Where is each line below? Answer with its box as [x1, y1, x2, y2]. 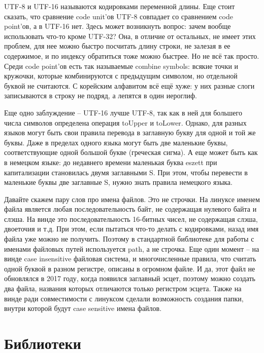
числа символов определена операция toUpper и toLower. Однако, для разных [4, 117, 247, 128]
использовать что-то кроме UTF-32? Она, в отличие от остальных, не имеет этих [4, 30, 256, 41]
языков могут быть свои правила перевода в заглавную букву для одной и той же [4, 127, 256, 138]
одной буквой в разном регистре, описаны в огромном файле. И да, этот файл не [4, 263, 255, 273]
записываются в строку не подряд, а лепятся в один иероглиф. [4, 90, 197, 101]
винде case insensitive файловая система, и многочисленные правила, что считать [4, 253, 256, 264]
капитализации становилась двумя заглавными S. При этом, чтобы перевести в [4, 167, 248, 177]
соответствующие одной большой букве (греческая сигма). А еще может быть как [4, 147, 258, 158]
